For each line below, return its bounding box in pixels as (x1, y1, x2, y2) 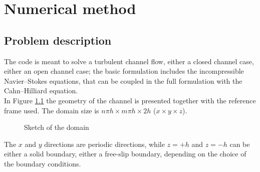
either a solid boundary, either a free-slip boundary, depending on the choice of (4, 148, 246, 159)
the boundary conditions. (4, 158, 81, 168)
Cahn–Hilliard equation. (4, 85, 78, 96)
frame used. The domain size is (4, 105, 99, 115)
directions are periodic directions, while (44, 138, 165, 149)
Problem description (4, 32, 112, 48)
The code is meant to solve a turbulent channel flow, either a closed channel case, (4, 56, 254, 66)
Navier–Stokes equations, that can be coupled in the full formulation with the (4, 75, 242, 86)
